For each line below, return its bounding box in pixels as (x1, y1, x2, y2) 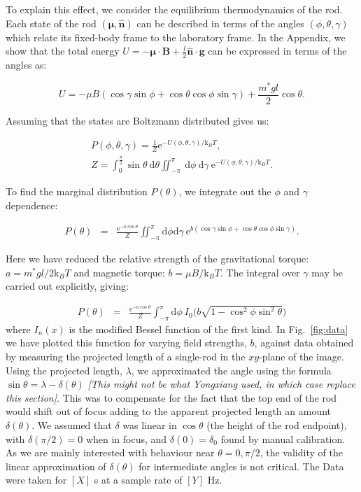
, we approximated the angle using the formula (131, 363, 332, 377)
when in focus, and (85, 431, 167, 446)
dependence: (6, 198, 58, 213)
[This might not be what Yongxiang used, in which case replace (87, 377, 355, 391)
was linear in (122, 418, 177, 433)
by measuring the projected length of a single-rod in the (6, 349, 246, 364)
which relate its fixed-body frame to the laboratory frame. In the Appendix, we (6, 29, 346, 44)
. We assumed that (31, 418, 112, 433)
